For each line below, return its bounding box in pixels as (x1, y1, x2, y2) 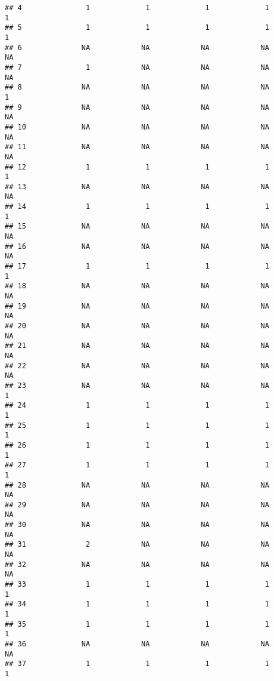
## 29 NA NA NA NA (5, 500, 269, 509)
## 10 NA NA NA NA (5, 122, 269, 131)
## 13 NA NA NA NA (5, 182, 269, 191)
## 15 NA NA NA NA (5, 222, 269, 231)
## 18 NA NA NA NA (5, 282, 269, 291)
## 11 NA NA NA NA (5, 143, 269, 152)
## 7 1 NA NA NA (5, 63, 269, 72)
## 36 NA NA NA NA (5, 640, 269, 648)
